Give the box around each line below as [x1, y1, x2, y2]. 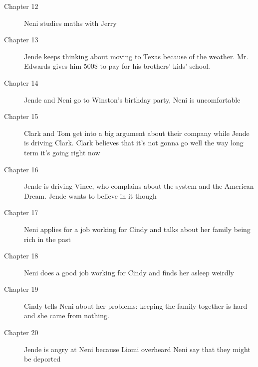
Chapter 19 [4, 284, 38, 294]
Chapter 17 [4, 207, 38, 218]
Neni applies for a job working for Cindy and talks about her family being [24, 224, 251, 234]
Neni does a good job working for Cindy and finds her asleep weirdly [24, 267, 234, 277]
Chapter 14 [4, 77, 38, 88]
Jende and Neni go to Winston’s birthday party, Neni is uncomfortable [24, 94, 241, 105]
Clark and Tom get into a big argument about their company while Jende [24, 127, 250, 138]
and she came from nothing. [24, 310, 109, 321]
